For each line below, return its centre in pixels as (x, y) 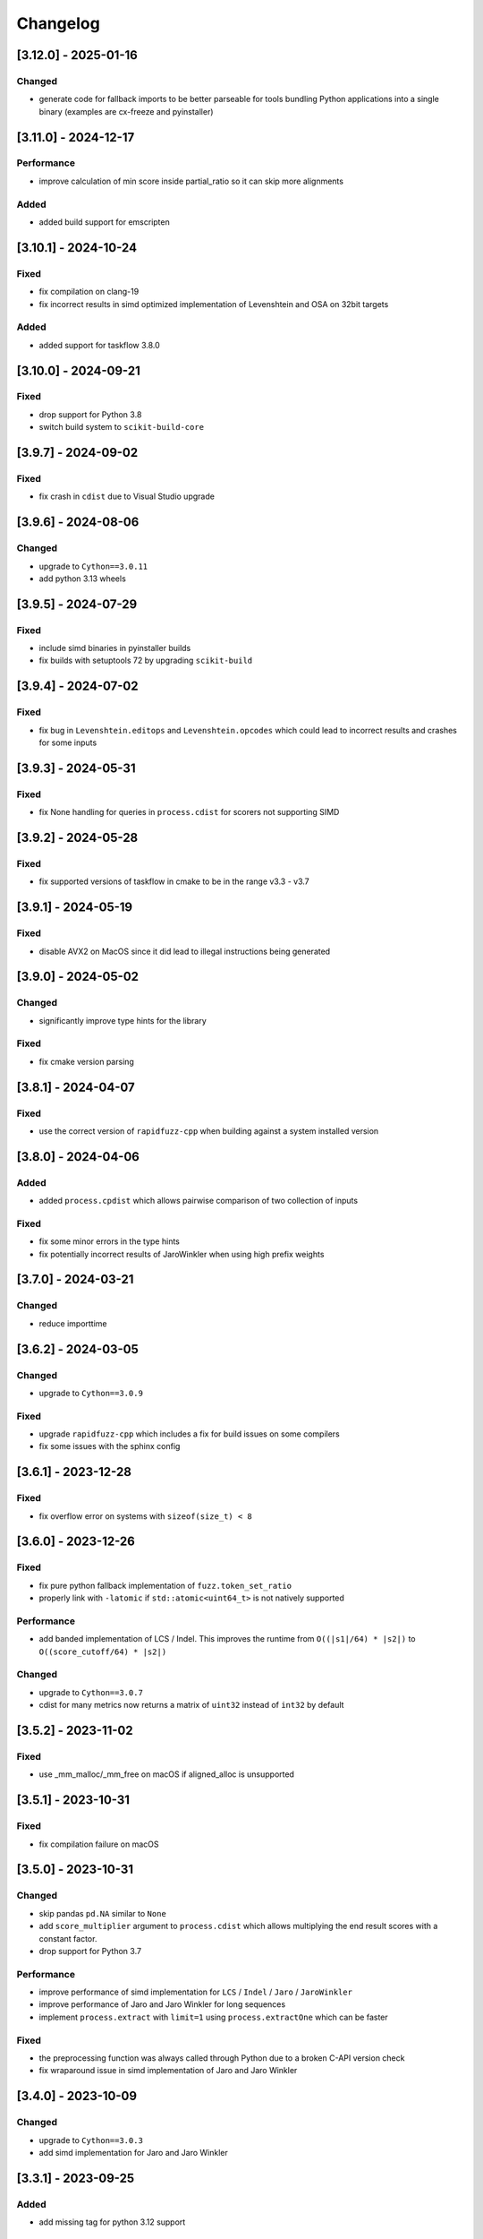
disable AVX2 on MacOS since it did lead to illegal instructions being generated (185, 951)
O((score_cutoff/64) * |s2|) (103, 1651)
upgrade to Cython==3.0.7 (91, 1692)
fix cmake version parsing (86, 1061)
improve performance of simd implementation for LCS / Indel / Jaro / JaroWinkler (196, 1992)
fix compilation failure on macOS (99, 1844)
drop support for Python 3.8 (90, 414)
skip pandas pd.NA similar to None (103, 1913)
